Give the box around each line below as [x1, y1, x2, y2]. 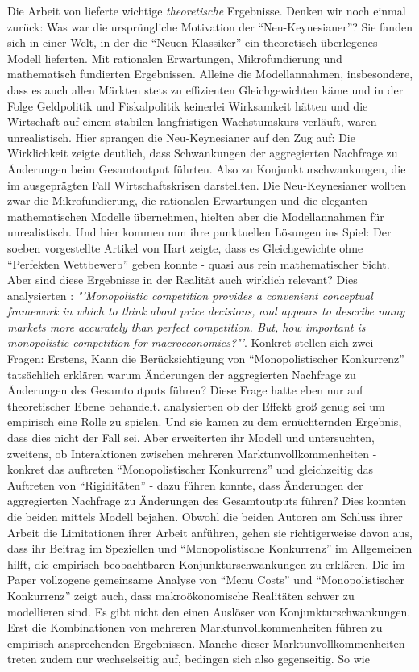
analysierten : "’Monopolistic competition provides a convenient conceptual [7, 286, 373, 303]
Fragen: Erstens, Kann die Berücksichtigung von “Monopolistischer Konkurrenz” [7, 350, 404, 367]
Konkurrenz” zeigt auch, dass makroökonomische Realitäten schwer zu [7, 586, 355, 603]
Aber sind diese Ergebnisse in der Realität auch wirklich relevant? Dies [7, 271, 358, 288]
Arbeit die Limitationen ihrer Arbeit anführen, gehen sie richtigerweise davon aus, [7, 524, 413, 541]
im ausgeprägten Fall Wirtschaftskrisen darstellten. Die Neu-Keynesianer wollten [7, 176, 406, 193]
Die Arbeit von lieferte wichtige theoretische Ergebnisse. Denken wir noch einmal [7, 2, 406, 19]
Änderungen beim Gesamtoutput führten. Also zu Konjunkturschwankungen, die [7, 160, 406, 177]
